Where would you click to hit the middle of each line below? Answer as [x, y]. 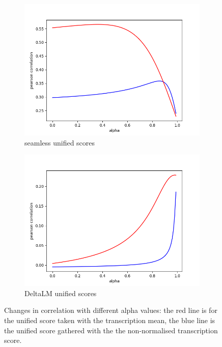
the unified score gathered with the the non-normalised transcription [111, 330]
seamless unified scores [60, 142]
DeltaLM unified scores [61, 293]
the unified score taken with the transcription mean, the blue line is [110, 320]
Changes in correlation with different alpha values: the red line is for [111, 310]
